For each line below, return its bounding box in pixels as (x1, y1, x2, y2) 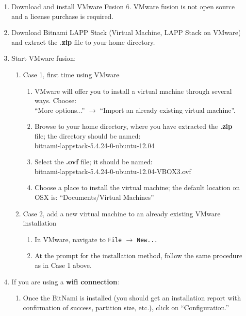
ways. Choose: (34, 95, 77, 105)
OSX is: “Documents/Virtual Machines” (34, 192, 154, 202)
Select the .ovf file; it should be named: (34, 157, 153, 167)
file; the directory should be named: (34, 130, 141, 140)
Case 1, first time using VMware (23, 69, 119, 79)
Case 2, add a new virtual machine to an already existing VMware (23, 208, 221, 218)
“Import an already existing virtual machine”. (100, 105, 236, 115)
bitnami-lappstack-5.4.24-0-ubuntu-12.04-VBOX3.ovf (34, 166, 191, 176)
